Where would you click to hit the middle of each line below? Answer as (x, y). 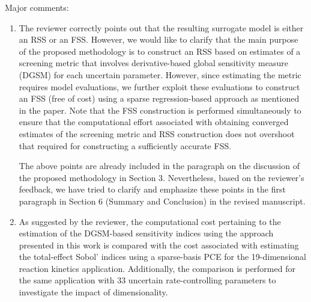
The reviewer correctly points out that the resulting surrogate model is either (161, 27)
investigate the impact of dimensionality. (93, 292)
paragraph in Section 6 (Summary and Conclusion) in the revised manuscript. (162, 201)
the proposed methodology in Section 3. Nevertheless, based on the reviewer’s (162, 177)
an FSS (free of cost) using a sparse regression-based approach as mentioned (159, 98)
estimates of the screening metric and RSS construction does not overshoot (157, 133)
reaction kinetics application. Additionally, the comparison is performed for (157, 268)
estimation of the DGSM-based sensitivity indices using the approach (146, 233)
